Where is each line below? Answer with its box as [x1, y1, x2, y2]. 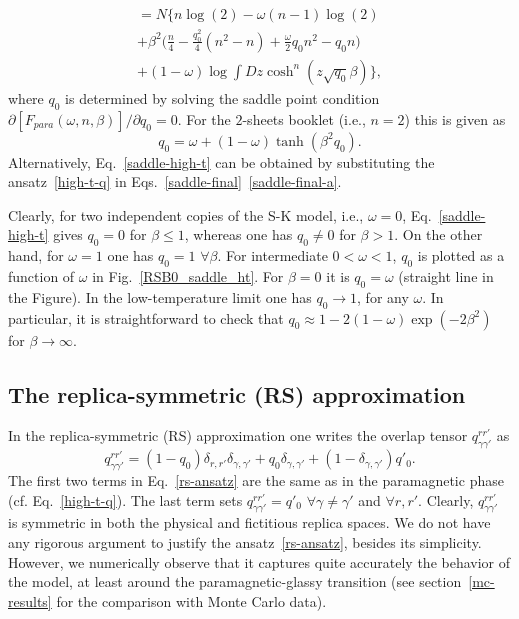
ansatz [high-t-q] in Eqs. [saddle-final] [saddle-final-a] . [8, 171, 342, 192]
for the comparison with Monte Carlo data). [56, 590, 327, 611]
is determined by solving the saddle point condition [65, 87, 380, 108]
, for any [357, 286, 409, 307]
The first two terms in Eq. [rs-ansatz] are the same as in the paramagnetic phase [8, 470, 504, 491]
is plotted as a [417, 245, 505, 266]
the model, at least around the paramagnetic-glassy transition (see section [8, 571, 462, 592]
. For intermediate [217, 245, 328, 266]
